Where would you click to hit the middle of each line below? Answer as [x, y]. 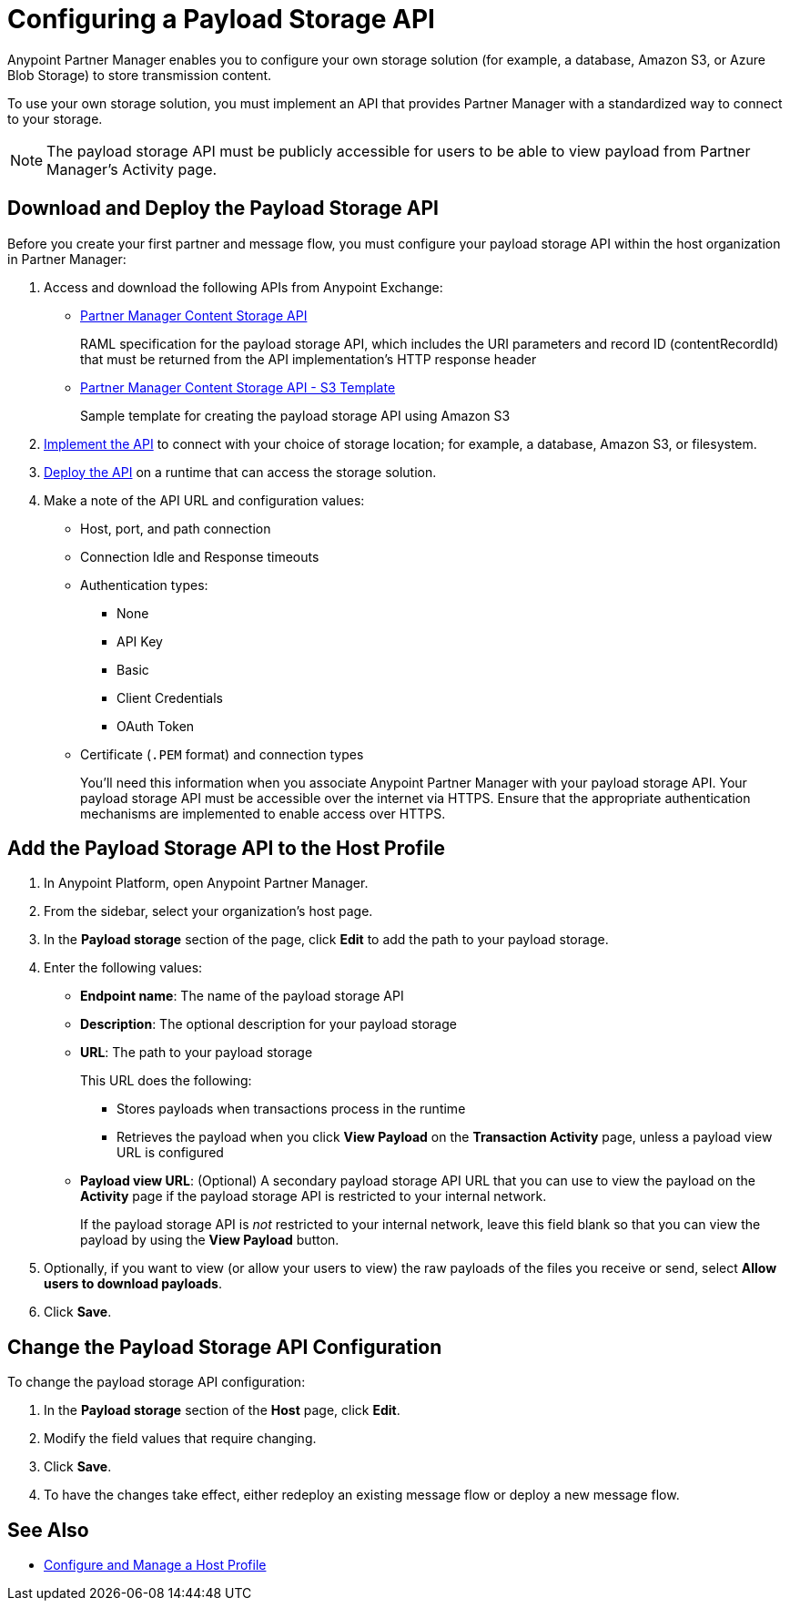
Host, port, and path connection [176, 528]
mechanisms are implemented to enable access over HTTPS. [263, 813]
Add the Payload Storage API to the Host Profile [227, 849]
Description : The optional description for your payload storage [268, 1024]
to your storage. [55, 118]
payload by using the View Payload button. [210, 1240]
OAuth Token [156, 726]
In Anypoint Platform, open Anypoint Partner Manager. [206, 883]
